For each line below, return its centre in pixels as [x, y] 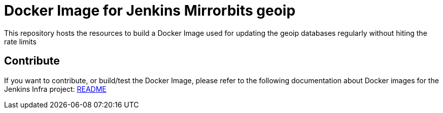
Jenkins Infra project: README [55, 89]
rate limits [20, 41]
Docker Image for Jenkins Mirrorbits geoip [150, 11]
